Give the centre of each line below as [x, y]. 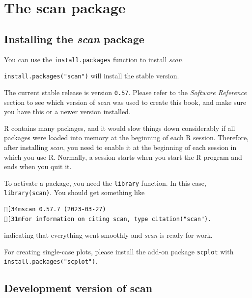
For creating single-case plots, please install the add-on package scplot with [119, 251]
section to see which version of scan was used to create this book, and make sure [125, 102]
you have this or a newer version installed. [67, 112]
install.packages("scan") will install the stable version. [92, 76]
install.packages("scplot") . [51, 261]
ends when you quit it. [38, 166]
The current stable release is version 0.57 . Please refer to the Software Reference [126, 92]
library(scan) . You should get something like [74, 192]
